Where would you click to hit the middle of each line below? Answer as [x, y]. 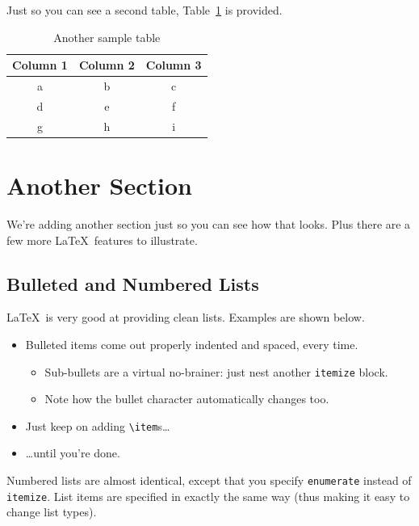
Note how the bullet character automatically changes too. [187, 399]
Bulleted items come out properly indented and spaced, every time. [192, 344]
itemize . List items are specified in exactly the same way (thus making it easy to [208, 496]
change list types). [52, 512]
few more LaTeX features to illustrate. [102, 240]
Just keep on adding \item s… [98, 425]
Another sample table [107, 37]
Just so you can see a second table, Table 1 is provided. [145, 10]
